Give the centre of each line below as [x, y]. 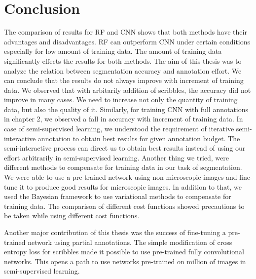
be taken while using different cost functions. [72, 216]
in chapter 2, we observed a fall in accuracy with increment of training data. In [124, 119]
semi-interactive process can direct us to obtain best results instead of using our [125, 148]
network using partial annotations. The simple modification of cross [130, 242]
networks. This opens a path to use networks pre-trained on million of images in [125, 261]
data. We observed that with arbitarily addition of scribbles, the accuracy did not [128, 90]
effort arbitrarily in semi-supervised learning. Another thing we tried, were [116, 157]
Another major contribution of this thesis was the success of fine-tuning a [115, 232]
